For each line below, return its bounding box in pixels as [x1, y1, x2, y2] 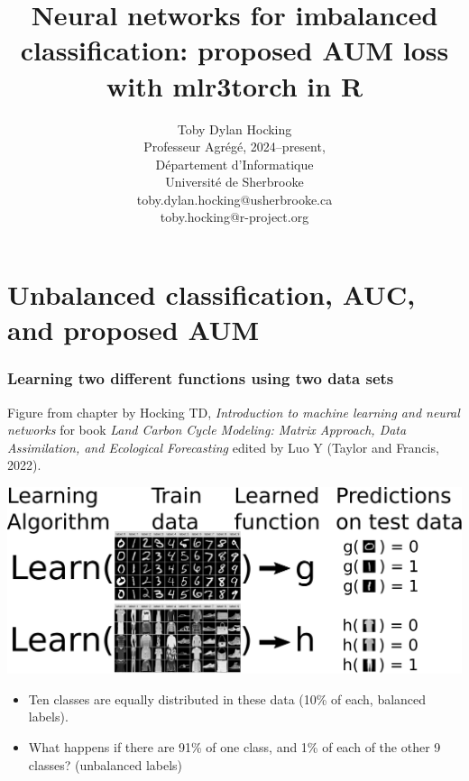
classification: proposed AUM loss [20, 32, 449, 69]
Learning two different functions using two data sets [7, 367, 394, 390]
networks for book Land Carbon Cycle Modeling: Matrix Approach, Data [7, 420, 407, 439]
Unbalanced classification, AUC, [7, 276, 416, 313]
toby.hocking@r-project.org [160, 207, 309, 226]
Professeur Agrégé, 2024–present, [143, 137, 326, 156]
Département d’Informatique [155, 154, 314, 173]
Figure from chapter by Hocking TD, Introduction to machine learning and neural [7, 402, 460, 421]
